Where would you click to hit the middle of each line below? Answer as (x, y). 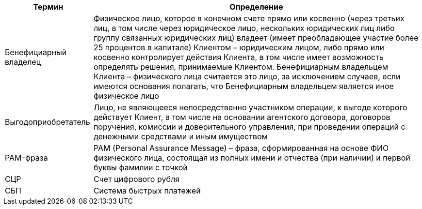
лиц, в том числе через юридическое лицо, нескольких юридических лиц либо (244, 28)
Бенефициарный (36, 52)
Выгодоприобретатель (48, 122)
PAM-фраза (26, 158)
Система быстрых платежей (147, 191)
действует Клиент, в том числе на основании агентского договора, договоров (242, 117)
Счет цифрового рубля (136, 179)
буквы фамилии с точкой (140, 167)
